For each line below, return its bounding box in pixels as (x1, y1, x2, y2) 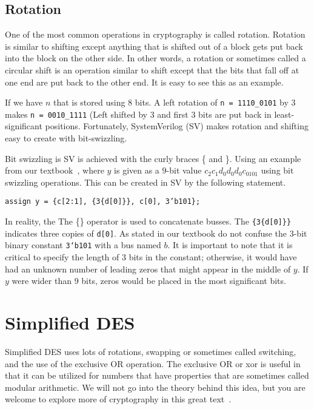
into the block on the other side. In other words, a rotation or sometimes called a (5, 52, 306, 64)
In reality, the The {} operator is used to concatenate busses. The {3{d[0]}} (5, 215, 292, 228)
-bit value (166, 164, 202, 177)
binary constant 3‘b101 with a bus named (5, 238, 161, 251)
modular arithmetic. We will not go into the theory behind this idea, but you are (5, 380, 306, 393)
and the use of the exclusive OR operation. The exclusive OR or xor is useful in (5, 357, 301, 370)
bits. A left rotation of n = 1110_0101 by (135, 96, 289, 109)
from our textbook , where (5, 164, 104, 177)
